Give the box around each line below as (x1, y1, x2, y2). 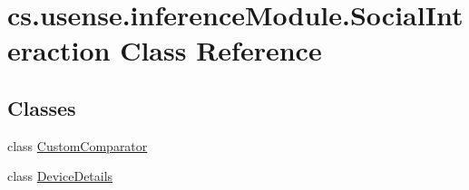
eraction (7, 32, 111, 69)
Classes (7, 93, 76, 121)
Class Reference (120, 32, 322, 69)
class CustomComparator (7, 136, 148, 155)
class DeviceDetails (7, 166, 113, 185)
